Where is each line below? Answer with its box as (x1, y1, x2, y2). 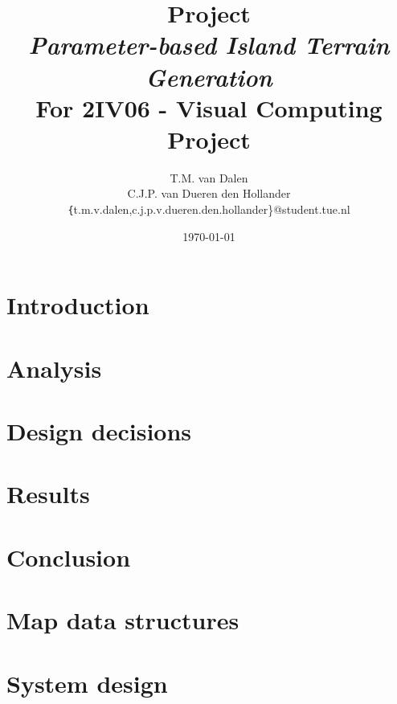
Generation (145, 59, 272, 93)
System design (6, 666, 168, 699)
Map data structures (6, 604, 239, 636)
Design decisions (6, 415, 192, 448)
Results (6, 477, 90, 510)
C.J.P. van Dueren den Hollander (127, 185, 291, 202)
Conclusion (6, 540, 131, 573)
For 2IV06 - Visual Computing (35, 91, 383, 124)
